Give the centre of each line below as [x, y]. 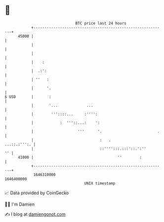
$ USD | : [28, 97]
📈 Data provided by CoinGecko [37, 193]
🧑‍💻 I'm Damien [20, 204]
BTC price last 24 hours [101, 23]
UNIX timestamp [100, 183]
